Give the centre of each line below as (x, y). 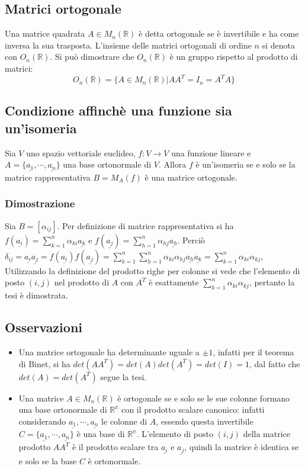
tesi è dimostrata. (36, 295)
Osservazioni (44, 327)
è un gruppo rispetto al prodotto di (234, 57)
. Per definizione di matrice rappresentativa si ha (145, 225)
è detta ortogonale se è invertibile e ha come (219, 33)
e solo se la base (48, 460)
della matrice (267, 434)
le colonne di (124, 421)
